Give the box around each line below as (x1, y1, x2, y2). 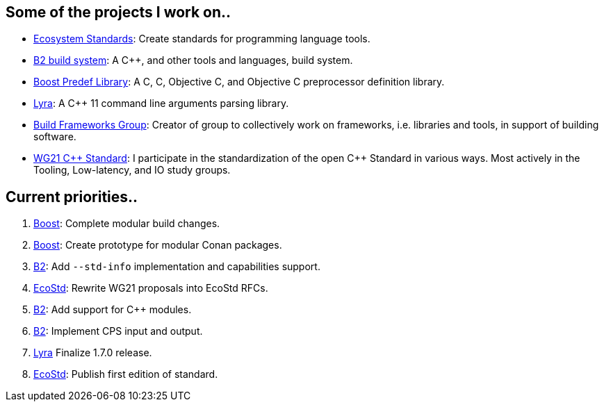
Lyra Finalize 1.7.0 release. (33, 347, 152, 359)
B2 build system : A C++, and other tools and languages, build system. (33, 54, 353, 67)
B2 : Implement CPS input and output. (33, 325, 203, 338)
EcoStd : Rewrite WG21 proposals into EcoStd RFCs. (33, 282, 268, 294)
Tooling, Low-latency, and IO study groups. (33, 164, 231, 176)
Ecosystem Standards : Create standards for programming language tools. (33, 33, 370, 45)
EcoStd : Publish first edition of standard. (33, 368, 218, 381)
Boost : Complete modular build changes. (33, 217, 220, 230)
